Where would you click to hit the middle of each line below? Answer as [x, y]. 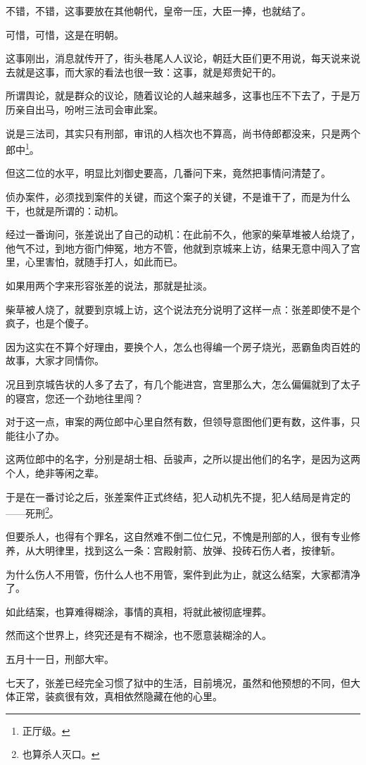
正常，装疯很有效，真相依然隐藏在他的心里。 [119, 696]
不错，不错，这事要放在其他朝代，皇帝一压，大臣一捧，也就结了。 [158, 11]
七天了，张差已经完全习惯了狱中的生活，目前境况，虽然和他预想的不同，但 [178, 682]
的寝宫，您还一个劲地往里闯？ [75, 398]
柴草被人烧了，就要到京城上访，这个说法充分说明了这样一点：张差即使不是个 [183, 309]
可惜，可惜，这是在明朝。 [65, 34]
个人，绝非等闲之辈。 [55, 472]
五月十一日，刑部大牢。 [60, 658]
